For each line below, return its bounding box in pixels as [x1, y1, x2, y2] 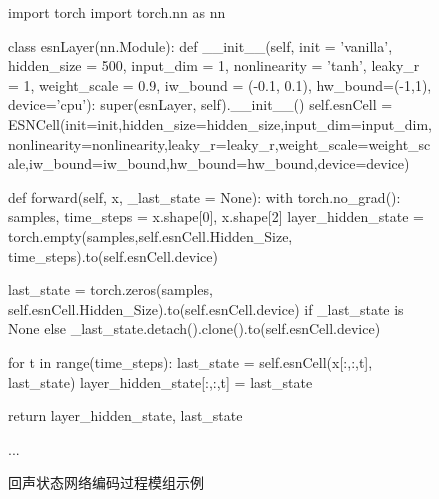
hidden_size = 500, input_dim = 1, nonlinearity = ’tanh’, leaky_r [8, 55, 420, 76]
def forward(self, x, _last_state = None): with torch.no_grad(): [8, 186, 401, 207]
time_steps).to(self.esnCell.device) [8, 245, 218, 266]
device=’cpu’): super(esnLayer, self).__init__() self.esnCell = [8, 94, 393, 115]
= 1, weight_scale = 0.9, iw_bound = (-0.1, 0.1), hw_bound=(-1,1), [8, 74, 432, 95]
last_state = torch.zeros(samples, [8, 279, 213, 300]
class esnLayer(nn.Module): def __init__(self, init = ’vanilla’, [8, 35, 393, 56]
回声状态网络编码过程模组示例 [8, 472, 204, 493]
